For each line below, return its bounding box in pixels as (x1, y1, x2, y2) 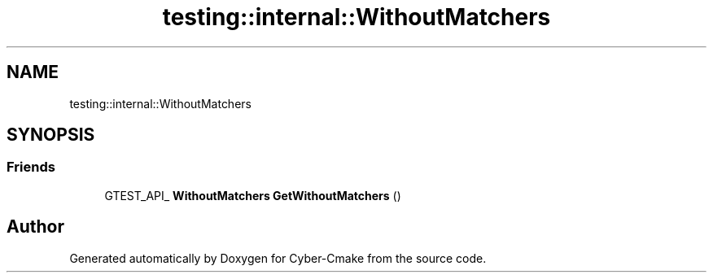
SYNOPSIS (7, 124, 95, 146)
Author (7, 216, 64, 238)
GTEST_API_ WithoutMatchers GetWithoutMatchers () (104, 188, 401, 203)
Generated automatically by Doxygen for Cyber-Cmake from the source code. (69, 251, 487, 265)
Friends (7, 159, 55, 176)
